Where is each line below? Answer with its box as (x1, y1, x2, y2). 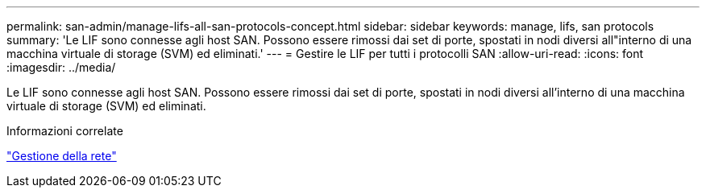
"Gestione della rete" (6, 149, 117, 163)
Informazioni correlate (6, 124, 123, 138)
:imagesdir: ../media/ (6, 60, 116, 74)
